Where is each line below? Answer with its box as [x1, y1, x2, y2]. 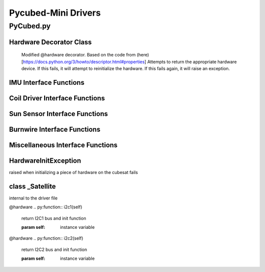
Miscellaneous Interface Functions [9, 141, 118, 149]
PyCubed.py [9, 22, 51, 30]
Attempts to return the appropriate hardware [147, 59, 237, 65]
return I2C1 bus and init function [21, 215, 86, 221]
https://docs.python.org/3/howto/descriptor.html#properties [23, 59, 145, 65]
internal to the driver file [9, 195, 58, 201]
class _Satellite [9, 182, 56, 191]
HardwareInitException [9, 156, 81, 165]
